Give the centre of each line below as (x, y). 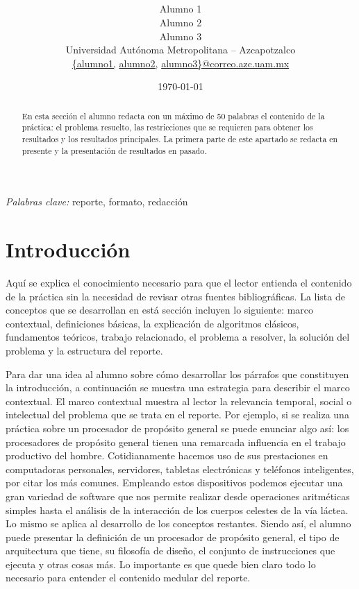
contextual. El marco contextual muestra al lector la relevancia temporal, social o (179, 401)
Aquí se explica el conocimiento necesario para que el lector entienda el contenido (179, 283)
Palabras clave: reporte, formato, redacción (97, 202)
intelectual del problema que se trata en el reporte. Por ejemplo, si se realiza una (177, 415)
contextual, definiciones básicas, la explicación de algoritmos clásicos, (152, 323)
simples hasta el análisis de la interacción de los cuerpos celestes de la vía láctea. (177, 510)
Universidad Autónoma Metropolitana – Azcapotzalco (181, 50)
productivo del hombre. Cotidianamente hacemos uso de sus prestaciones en (167, 455)
